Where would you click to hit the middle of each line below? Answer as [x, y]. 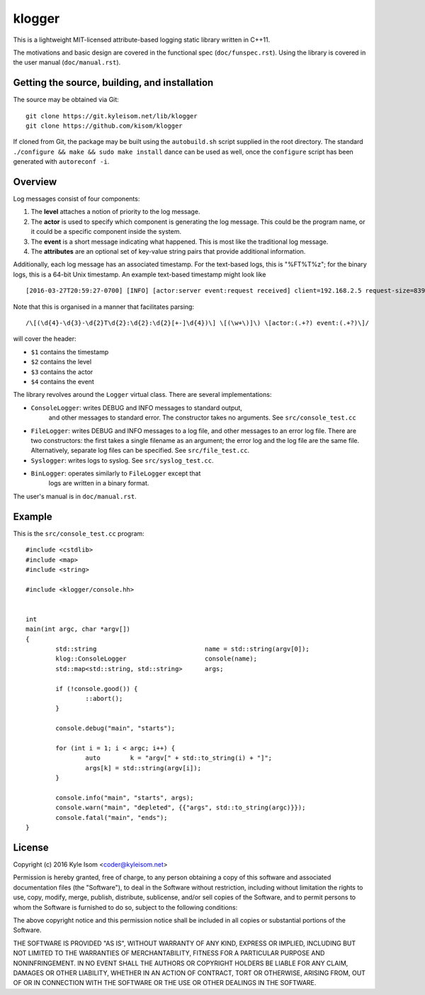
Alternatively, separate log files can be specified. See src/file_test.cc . [140, 451]
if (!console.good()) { [97, 688]
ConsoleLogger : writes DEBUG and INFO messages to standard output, [136, 407]
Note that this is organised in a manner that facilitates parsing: [104, 307]
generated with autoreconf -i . [61, 162]
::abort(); [104, 699]
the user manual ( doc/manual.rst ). [67, 62]
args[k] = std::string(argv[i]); [143, 768]
